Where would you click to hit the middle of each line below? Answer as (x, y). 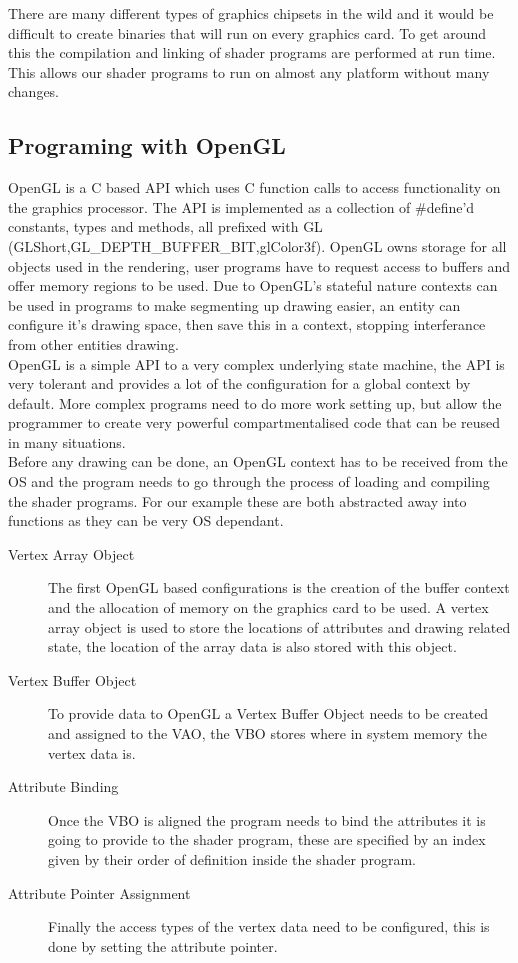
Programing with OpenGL (147, 145)
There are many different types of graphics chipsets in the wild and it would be (251, 13)
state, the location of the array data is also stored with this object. (252, 646)
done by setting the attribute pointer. (163, 945)
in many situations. (67, 441)
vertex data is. (92, 752)
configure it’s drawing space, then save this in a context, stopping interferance (247, 324)
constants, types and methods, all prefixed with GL (165, 226)
